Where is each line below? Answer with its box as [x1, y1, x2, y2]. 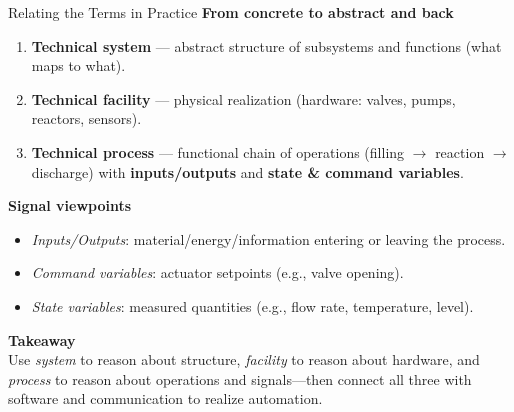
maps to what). [31, 55, 126, 76]
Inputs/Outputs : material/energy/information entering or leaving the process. [31, 228, 506, 249]
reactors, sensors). [31, 108, 142, 129]
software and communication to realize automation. [8, 388, 323, 409]
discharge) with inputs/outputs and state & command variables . [31, 161, 464, 182]
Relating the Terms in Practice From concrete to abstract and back [8, 2, 454, 22]
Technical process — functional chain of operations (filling [31, 141, 405, 162]
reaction [435, 141, 485, 162]
